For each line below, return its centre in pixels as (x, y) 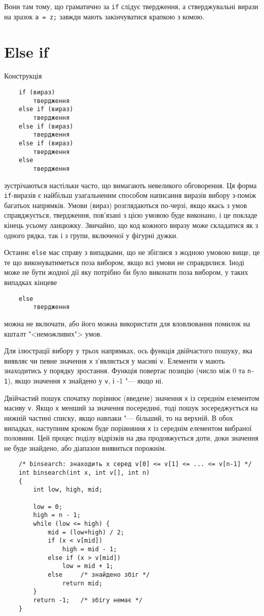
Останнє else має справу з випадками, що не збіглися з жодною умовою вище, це (132, 252)
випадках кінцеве (31, 282)
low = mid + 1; (88, 566)
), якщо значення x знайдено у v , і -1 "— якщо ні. (86, 381)
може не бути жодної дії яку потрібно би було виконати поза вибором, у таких (126, 272)
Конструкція (23, 76)
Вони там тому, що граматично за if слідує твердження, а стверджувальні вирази (131, 6)
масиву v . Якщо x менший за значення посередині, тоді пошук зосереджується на (131, 408)
